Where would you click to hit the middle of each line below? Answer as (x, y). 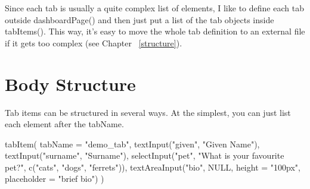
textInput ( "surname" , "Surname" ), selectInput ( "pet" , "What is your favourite (145, 155)
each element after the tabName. (64, 124)
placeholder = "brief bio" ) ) (55, 179)
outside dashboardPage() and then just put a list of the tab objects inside (139, 19)
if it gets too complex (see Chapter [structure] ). (94, 42)
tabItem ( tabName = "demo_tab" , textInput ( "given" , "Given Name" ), (132, 144)
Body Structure (70, 84)
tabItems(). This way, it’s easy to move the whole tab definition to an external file (155, 31)
